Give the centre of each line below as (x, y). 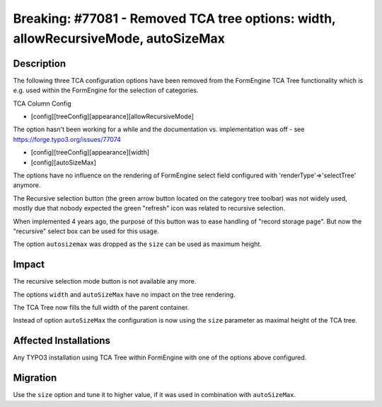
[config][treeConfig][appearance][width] (90, 152)
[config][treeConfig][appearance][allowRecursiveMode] (112, 116)
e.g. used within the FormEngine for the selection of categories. (106, 90)
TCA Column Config (42, 104)
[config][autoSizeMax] (64, 162)
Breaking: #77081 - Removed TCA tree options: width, (174, 18)
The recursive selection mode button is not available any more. (105, 281)
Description (40, 63)
